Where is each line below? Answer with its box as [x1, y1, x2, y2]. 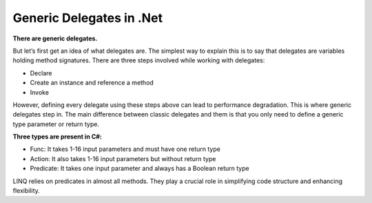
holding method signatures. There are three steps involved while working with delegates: [12, 56, 265, 64]
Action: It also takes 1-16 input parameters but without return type [30, 154, 216, 163]
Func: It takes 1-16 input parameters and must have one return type [30, 145, 220, 154]
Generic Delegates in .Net [12, 10, 163, 25]
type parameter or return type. [12, 120, 100, 128]
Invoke [30, 88, 50, 96]
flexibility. [12, 187, 41, 195]
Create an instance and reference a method [30, 79, 154, 87]
